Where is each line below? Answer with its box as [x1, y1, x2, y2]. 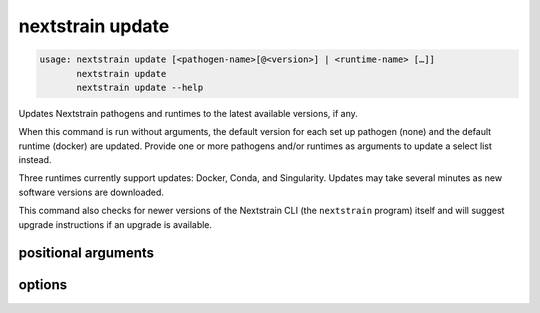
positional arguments [18, 245, 155, 262]
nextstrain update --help [76, 81, 204, 93]
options [18, 276, 68, 294]
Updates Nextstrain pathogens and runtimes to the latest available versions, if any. [18, 107, 359, 119]
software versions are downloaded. [18, 186, 165, 198]
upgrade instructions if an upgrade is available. [18, 218, 213, 230]
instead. [18, 154, 52, 166]
